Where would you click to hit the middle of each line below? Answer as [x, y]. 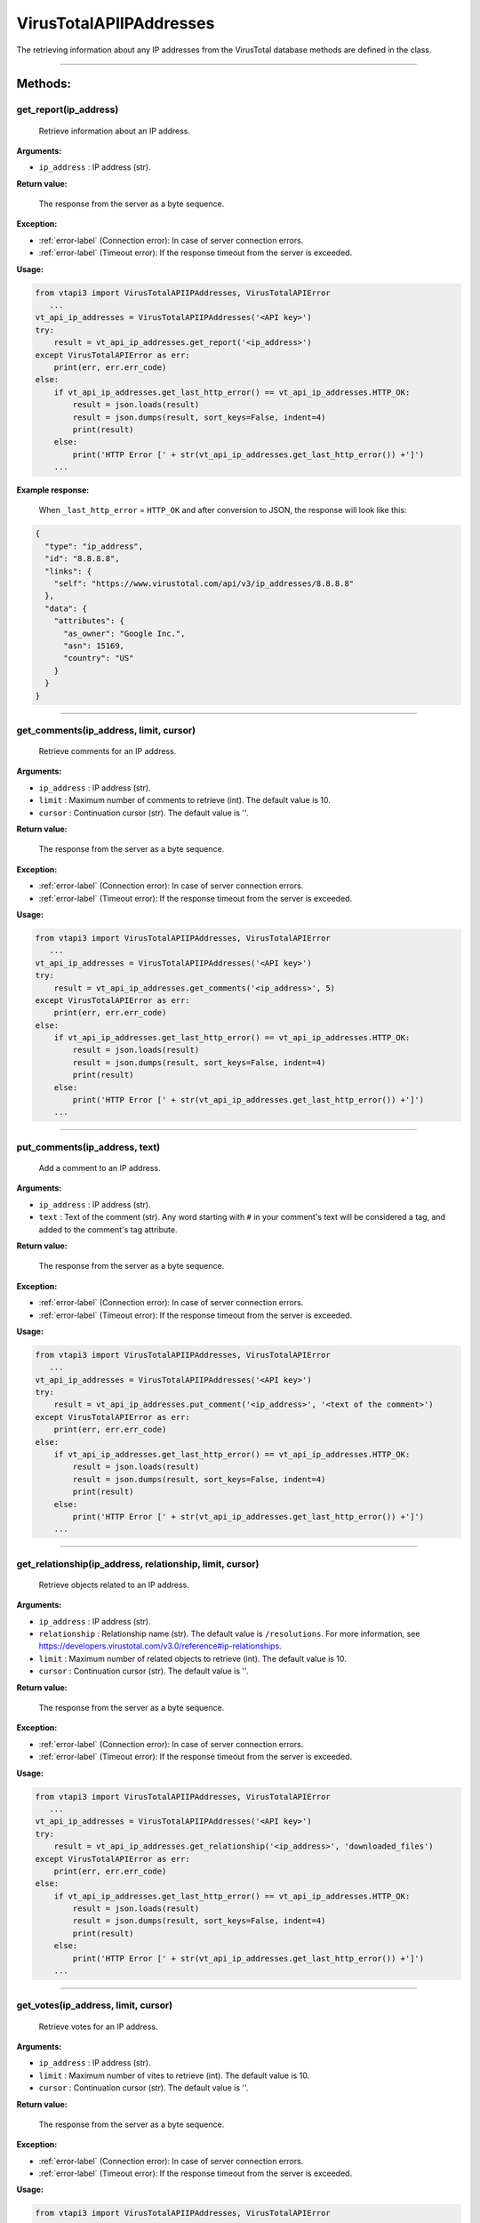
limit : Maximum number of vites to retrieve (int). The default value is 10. [174, 2075]
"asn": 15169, [94, 646]
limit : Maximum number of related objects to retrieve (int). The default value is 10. [192, 1658]
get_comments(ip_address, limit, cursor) [106, 730]
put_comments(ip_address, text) [88, 1147]
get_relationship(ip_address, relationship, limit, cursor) [138, 1563]
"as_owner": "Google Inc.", [124, 633]
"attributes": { [89, 621]
